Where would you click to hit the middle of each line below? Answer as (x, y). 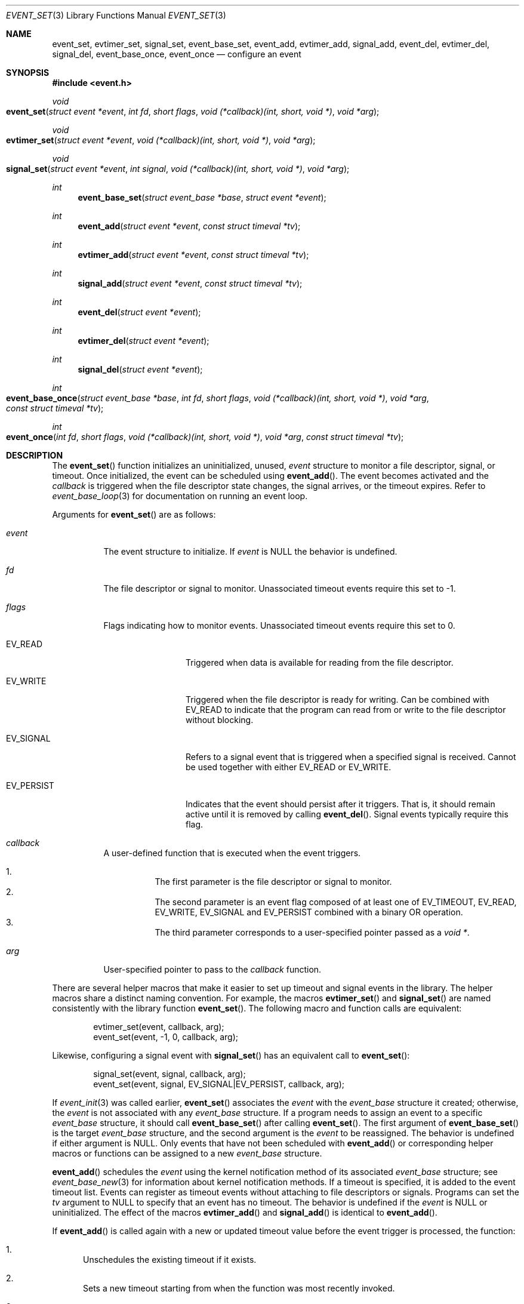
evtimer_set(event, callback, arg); (159, 1027)
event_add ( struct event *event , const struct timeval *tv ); (189, 226)
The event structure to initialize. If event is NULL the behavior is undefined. (250, 551)
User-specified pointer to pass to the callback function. (212, 969)
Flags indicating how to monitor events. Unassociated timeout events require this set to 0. (279, 625)
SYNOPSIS (28, 73)
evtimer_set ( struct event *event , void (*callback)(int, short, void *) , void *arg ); (161, 140)
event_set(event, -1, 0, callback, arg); (166, 1037)
